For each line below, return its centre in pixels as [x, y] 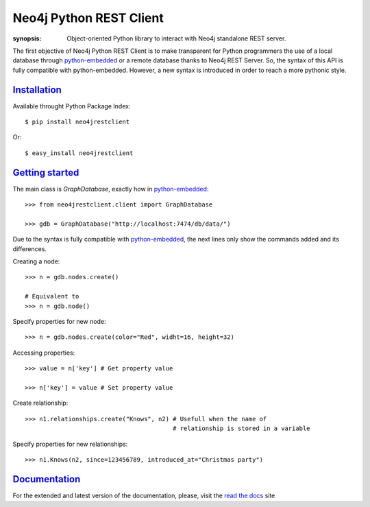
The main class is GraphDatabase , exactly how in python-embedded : [111, 189]
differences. [30, 249]
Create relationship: [40, 403]
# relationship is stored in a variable [241, 428]
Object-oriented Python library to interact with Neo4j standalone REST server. [176, 38]
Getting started [46, 173]
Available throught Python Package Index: [72, 106]
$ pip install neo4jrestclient [77, 122]
